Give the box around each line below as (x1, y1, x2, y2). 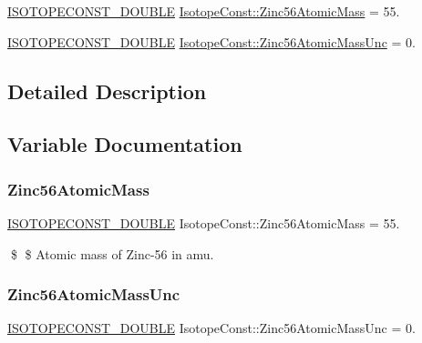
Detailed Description (7, 76, 207, 105)
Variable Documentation (7, 130, 242, 158)
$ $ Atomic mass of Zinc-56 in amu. (10, 244, 214, 263)
